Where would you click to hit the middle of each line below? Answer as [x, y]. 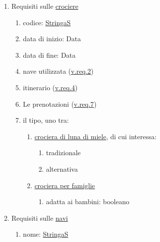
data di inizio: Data [52, 39]
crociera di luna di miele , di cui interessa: [95, 136]
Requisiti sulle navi [40, 218]
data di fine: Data [49, 55]
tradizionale [63, 153]
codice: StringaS [47, 22]
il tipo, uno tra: [46, 120]
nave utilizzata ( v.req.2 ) [58, 71]
